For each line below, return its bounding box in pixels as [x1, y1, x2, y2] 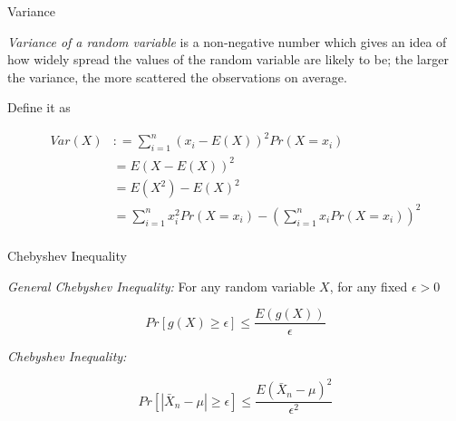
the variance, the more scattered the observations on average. [7, 67, 347, 86]
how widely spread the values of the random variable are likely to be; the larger [7, 50, 449, 69]
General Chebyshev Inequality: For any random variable [7, 276, 315, 295]
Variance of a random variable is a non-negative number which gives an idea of [7, 32, 447, 51]
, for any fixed [329, 276, 408, 295]
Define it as [7, 98, 71, 117]
